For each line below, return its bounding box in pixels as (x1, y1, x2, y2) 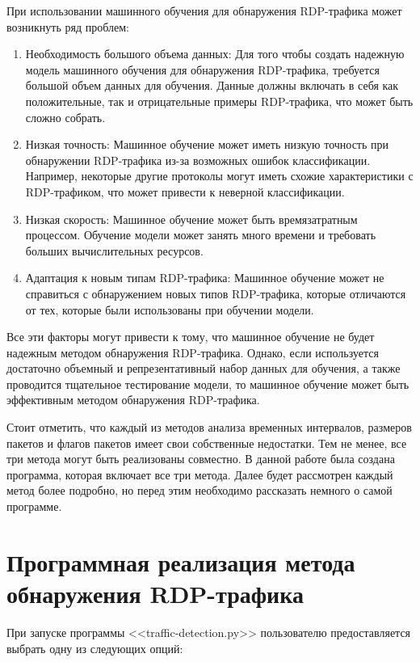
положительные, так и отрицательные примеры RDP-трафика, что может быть (25, 92, 414, 109)
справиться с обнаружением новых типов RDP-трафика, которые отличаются (25, 285, 406, 301)
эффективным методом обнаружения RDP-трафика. (6, 391, 260, 408)
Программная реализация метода (6, 545, 355, 578)
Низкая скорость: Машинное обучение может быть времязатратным (25, 210, 358, 227)
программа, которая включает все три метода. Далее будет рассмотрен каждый (6, 466, 393, 483)
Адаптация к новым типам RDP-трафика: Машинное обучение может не (25, 269, 384, 286)
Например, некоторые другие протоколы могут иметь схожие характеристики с (25, 167, 414, 184)
